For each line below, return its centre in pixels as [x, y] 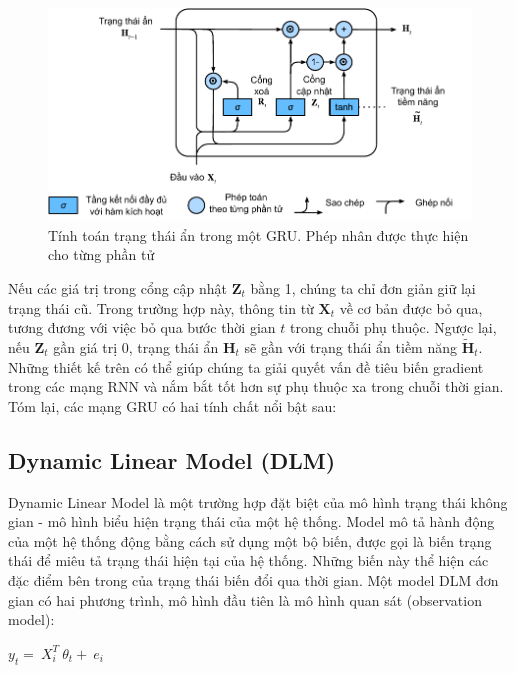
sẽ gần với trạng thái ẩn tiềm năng [351, 347]
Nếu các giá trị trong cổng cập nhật [118, 288]
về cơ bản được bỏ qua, [411, 307]
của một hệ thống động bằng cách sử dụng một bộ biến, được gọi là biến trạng [250, 540]
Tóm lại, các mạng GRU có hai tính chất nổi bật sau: [172, 405]
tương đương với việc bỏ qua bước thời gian [142, 327]
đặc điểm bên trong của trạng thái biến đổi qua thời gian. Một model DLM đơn [253, 579]
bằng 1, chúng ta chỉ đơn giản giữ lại [363, 288]
